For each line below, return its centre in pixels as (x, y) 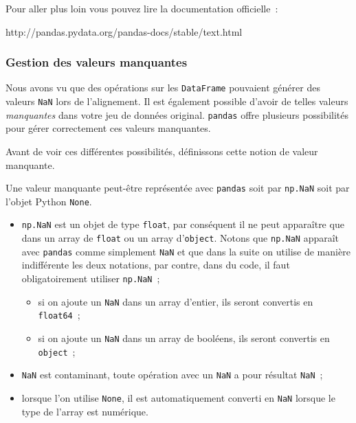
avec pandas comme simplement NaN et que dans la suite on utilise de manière (186, 251)
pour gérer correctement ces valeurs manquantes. (108, 128)
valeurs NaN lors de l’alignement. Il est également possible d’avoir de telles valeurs (177, 101)
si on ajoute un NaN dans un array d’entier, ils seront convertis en (176, 301)
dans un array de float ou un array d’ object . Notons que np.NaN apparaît (180, 238)
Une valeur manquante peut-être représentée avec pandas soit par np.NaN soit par (178, 188)
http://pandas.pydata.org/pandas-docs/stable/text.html (124, 31)
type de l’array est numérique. (85, 411)
